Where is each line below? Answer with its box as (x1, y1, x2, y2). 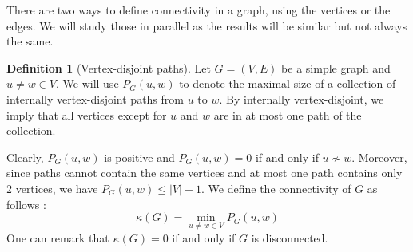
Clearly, (6, 148, 44, 165)
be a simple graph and (281, 59, 391, 76)
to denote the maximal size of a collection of (179, 75, 396, 92)
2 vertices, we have (6, 179, 98, 196)
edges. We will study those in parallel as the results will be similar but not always (6, 17, 407, 33)
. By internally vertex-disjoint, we (219, 90, 384, 107)
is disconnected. (251, 230, 328, 246)
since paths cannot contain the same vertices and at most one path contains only (6, 164, 403, 181)
